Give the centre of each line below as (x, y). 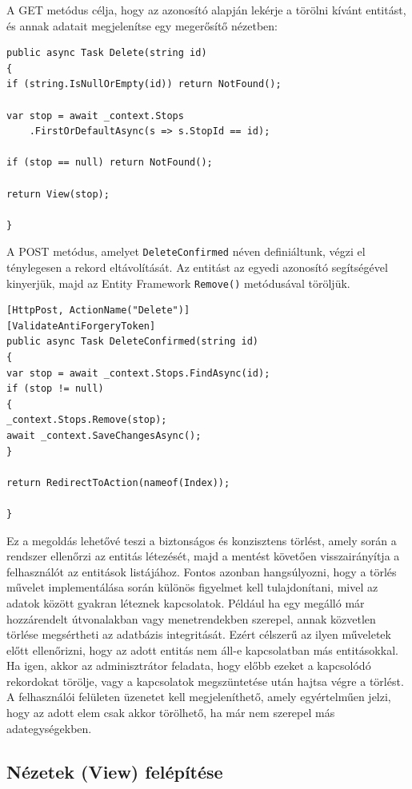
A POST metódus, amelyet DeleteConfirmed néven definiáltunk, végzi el (186, 251)
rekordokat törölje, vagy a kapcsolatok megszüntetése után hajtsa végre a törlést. (205, 681)
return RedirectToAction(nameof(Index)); (118, 482)
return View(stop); (58, 194)
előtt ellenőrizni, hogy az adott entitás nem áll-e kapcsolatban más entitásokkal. (202, 650)
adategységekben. (49, 728)
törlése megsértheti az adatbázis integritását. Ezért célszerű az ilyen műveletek (199, 634)
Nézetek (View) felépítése (115, 771)
